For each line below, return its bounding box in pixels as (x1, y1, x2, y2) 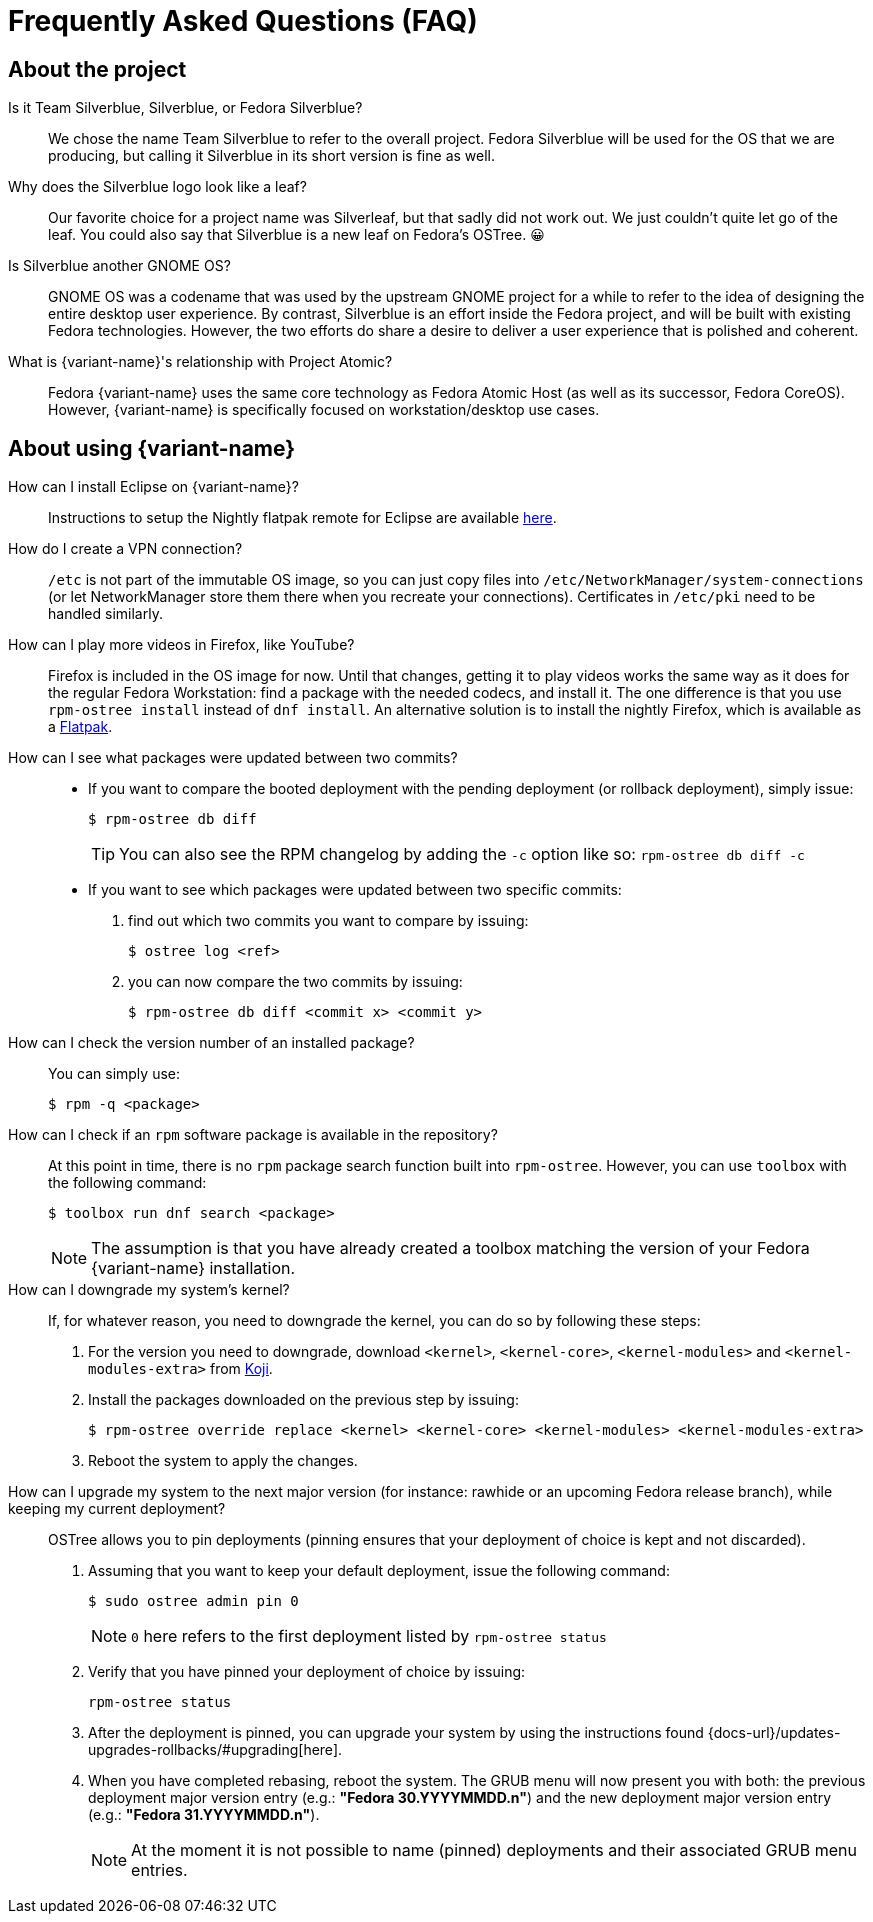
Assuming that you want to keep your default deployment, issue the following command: (88, 1562, 670, 1580)
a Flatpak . (48, 718, 113, 736)
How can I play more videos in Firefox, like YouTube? (8, 636, 355, 654)
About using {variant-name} (8, 435, 296, 461)
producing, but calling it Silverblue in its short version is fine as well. (48, 147, 496, 165)
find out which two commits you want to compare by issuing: (128, 912, 529, 930)
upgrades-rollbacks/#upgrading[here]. (88, 1741, 343, 1759)
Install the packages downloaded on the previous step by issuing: (88, 1391, 519, 1409)
